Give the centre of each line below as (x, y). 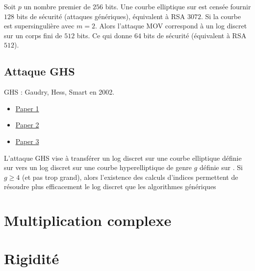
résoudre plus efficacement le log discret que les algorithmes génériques (110, 186)
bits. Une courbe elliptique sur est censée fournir (178, 6)
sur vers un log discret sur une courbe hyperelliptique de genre (98, 167)
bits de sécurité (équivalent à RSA (195, 35)
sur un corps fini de (33, 35)
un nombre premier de (57, 6)
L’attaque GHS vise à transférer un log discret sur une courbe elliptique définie (123, 158)
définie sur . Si (221, 167)
